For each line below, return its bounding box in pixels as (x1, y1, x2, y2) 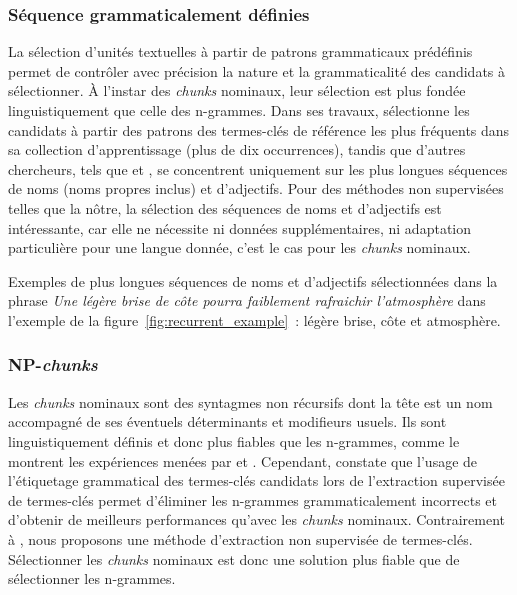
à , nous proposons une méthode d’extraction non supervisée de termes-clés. (8, 528, 473, 549)
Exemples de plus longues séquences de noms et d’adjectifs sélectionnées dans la (8, 270, 498, 291)
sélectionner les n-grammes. (8, 568, 176, 589)
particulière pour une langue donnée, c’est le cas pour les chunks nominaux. (8, 237, 471, 258)
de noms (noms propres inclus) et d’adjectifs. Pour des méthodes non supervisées (8, 178, 504, 199)
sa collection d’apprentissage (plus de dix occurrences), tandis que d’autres (8, 139, 466, 160)
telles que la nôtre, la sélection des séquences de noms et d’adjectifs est (8, 197, 442, 218)
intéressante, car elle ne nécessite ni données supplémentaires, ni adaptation (8, 217, 472, 238)
